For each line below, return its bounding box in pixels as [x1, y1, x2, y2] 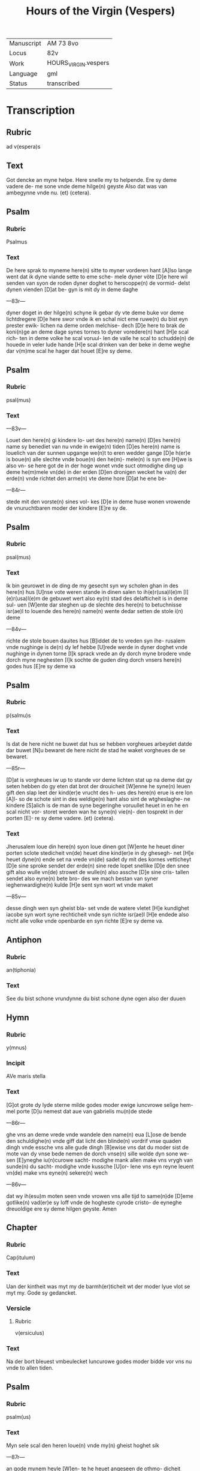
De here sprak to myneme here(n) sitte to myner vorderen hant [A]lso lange [6, 267, 192, 274]
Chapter [6, 1223, 38, 1233]
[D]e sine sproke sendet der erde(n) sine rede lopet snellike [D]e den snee [6, 862, 190, 869]
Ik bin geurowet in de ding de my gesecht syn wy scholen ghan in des [6, 582, 178, 589]
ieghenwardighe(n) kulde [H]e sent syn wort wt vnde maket [6, 881, 153, 888]
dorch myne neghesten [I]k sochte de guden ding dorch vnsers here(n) [6, 656, 182, 664]
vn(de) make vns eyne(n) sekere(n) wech [6, 1169, 108, 1176]
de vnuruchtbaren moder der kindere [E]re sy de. [6, 505, 128, 512]
